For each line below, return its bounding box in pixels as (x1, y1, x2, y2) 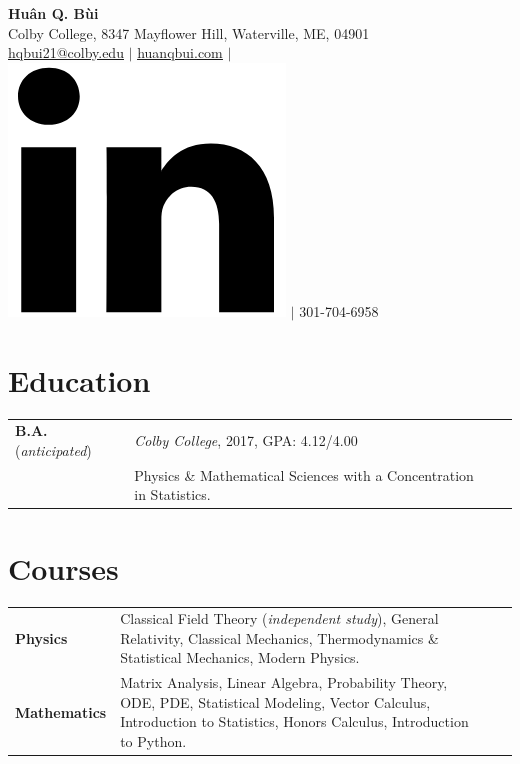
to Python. (120, 731, 187, 752)
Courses (8, 547, 119, 588)
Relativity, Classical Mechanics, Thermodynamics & (120, 627, 439, 648)
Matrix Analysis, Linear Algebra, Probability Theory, (120, 672, 448, 693)
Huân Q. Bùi (8, 3, 99, 23)
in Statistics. (134, 484, 211, 505)
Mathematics (15, 701, 107, 722)
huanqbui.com (137, 42, 223, 63)
